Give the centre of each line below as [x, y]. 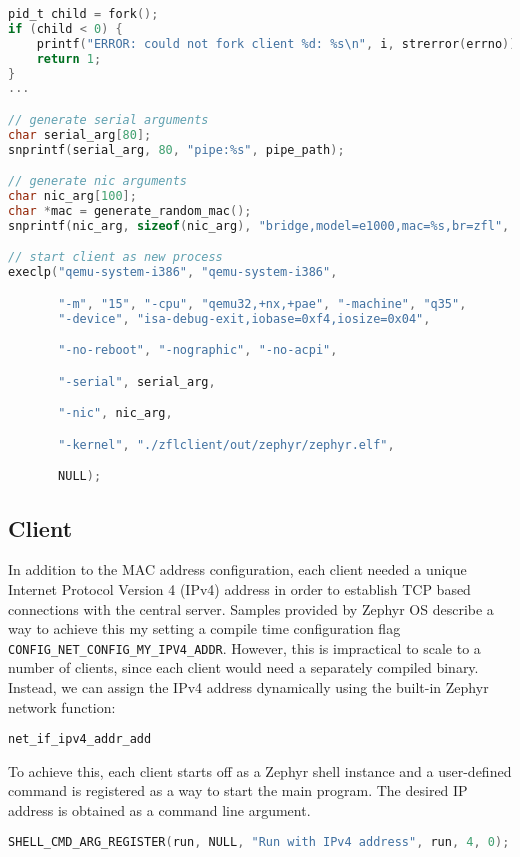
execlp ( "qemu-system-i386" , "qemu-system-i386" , [173, 272]
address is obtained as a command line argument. [159, 810]
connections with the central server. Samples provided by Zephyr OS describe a [251, 608]
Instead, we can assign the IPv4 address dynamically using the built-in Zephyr [248, 686]
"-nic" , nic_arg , [115, 413]
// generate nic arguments [97, 181]
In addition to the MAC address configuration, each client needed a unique [237, 569]
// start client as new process [115, 257]
